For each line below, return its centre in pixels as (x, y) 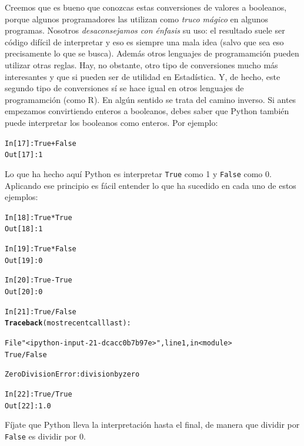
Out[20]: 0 (24, 292)
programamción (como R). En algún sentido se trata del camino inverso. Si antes (151, 99)
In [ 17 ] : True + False (41, 143)
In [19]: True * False (41, 249)
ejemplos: (21, 197)
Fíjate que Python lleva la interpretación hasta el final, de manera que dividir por (152, 425)
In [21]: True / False (41, 312)
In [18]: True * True (39, 217)
